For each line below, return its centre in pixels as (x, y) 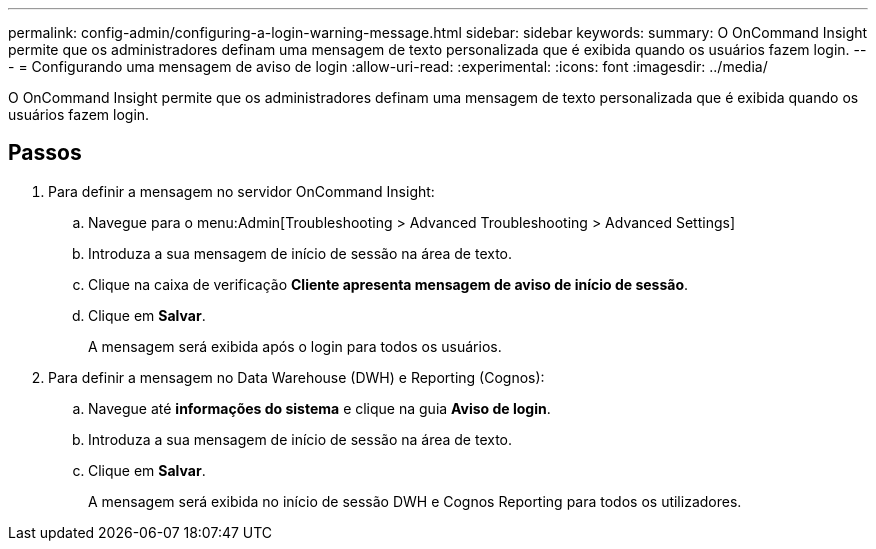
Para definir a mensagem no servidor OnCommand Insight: (241, 191)
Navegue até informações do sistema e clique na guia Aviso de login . (319, 408)
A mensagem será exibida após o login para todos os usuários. (295, 346)
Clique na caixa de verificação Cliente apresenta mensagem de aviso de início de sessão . (388, 284)
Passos (45, 153)
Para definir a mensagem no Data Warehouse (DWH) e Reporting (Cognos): (296, 377)
